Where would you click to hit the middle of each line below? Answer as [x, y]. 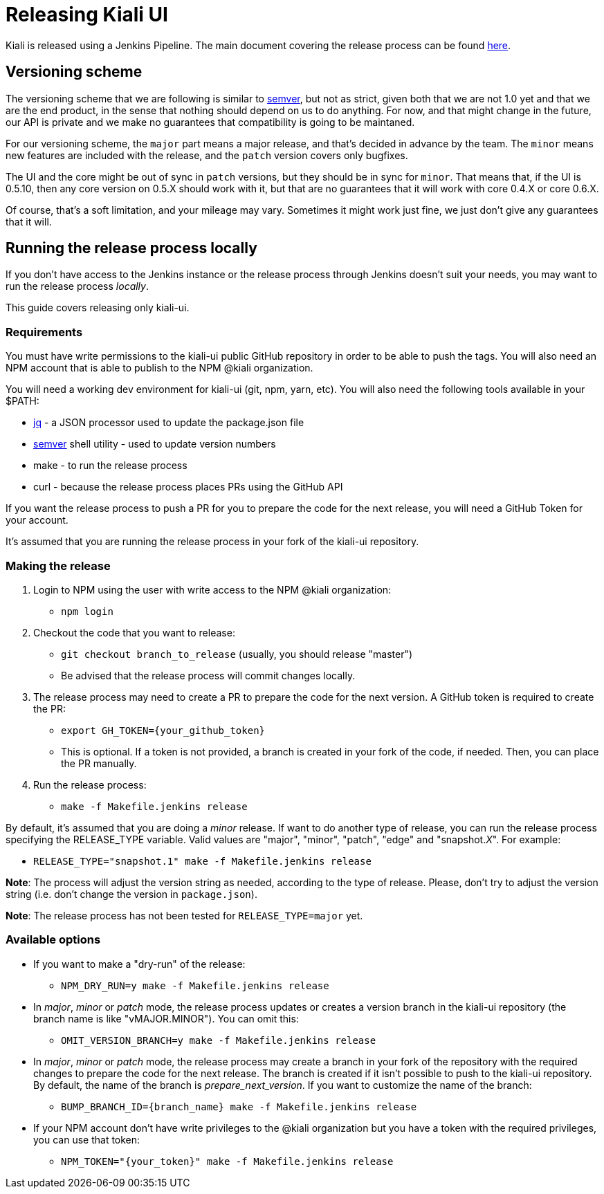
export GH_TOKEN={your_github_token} [163, 730]
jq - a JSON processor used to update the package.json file [169, 423]
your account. [37, 520]
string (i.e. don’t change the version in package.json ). [131, 894]
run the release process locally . [77, 286]
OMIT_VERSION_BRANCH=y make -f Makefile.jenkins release [219, 1040]
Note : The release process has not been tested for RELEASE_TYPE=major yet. [184, 915]
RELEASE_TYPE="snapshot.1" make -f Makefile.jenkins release [202, 861]
